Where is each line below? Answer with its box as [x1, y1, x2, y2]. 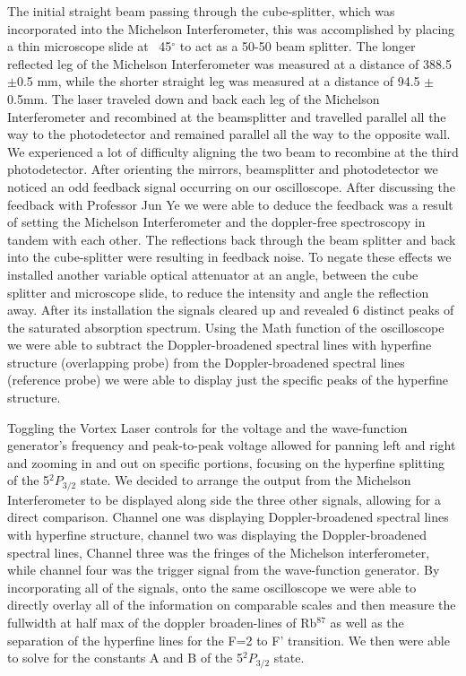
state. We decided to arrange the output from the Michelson [80, 471, 411, 490]
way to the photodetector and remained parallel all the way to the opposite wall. [7, 125, 451, 143]
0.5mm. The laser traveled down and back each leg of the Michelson [7, 89, 380, 108]
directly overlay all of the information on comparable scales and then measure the [7, 595, 456, 614]
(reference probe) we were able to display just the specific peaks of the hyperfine [7, 370, 449, 389]
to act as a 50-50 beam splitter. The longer [179, 37, 416, 56]
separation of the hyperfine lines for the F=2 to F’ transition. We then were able [7, 630, 450, 649]
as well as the [330, 613, 404, 632]
